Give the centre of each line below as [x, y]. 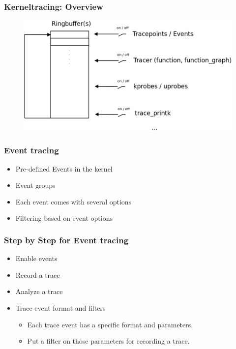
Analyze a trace [39, 291]
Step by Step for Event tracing [66, 240]
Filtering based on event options [64, 218]
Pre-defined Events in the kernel [64, 168]
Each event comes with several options [74, 201]
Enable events [36, 258]
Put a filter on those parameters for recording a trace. [108, 341]
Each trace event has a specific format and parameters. [110, 324]
